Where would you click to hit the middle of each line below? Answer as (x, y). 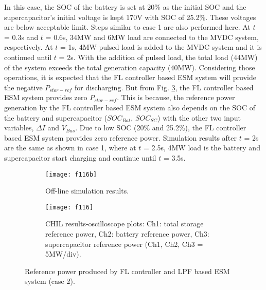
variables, (19, 128)
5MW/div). (63, 254)
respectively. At (29, 47)
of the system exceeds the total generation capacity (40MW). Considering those (130, 67)
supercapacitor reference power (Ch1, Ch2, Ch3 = (124, 244)
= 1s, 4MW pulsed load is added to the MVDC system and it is (161, 47)
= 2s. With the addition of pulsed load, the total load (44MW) (158, 57)
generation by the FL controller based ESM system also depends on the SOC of (130, 107)
